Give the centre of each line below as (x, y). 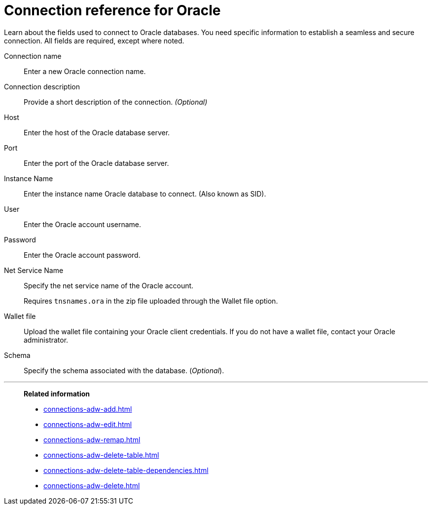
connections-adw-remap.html (92, 439)
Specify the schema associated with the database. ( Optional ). (124, 370)
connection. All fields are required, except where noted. (94, 40)
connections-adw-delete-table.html (101, 455)
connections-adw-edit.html (88, 424)
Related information (57, 393)
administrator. (46, 340)
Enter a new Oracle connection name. (85, 71)
